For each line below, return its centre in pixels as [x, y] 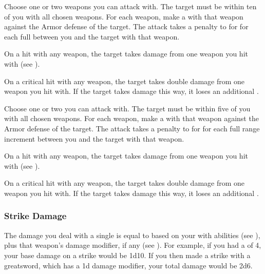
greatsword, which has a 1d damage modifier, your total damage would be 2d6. [128, 265]
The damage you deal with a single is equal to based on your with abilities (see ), [132, 235]
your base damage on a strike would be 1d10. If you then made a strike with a [127, 255]
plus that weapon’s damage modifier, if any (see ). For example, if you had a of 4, [133, 245]
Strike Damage [35, 216]
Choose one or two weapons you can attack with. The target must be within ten [130, 6]
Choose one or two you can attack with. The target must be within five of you [127, 108]
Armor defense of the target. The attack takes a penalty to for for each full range [132, 128]
